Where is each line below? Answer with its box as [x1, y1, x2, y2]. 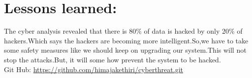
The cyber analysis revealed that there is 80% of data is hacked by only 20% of [4, 26, 243, 36]
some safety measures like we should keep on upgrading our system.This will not [4, 45, 247, 55]
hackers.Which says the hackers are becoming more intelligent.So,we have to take [4, 35, 249, 45]
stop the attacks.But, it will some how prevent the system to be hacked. [4, 54, 221, 64]
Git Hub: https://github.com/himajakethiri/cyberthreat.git [4, 64, 183, 74]
